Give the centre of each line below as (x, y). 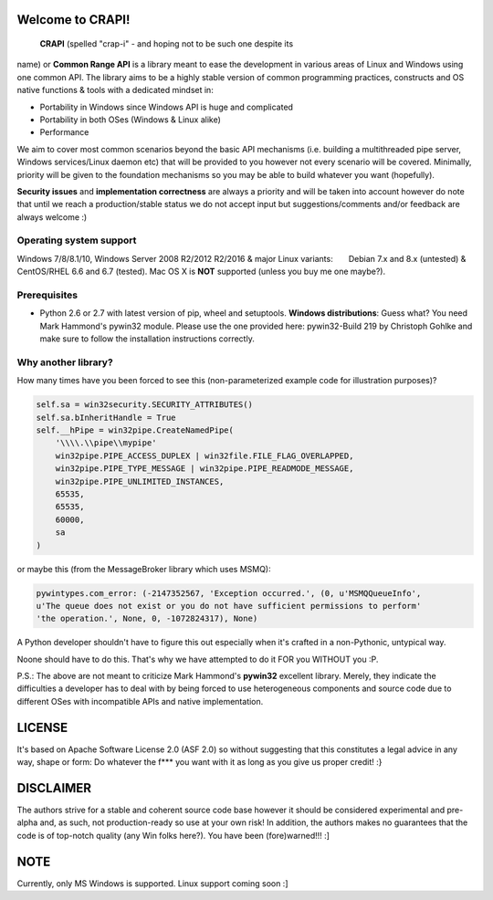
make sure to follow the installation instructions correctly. (147, 339)
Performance (64, 132)
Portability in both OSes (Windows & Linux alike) (130, 120)
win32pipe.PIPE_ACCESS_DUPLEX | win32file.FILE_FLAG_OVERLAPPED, (205, 455)
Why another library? (65, 362)
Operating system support (77, 240)
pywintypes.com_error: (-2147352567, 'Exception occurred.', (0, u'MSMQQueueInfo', (229, 593)
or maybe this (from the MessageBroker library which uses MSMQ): (144, 569)
